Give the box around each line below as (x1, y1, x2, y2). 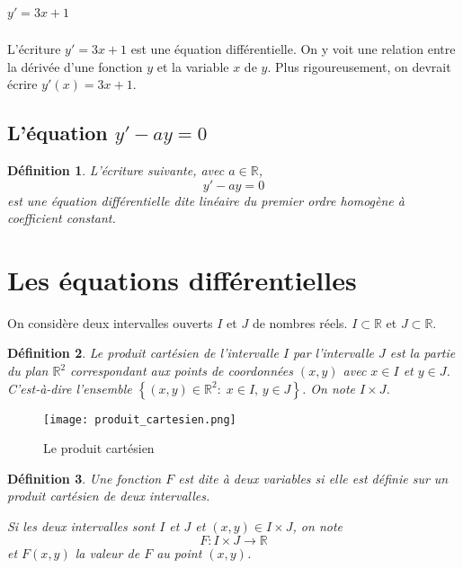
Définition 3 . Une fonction (7, 468, 162, 487)
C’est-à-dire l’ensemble (7, 378, 132, 397)
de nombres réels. (252, 313, 348, 332)
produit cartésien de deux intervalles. (7, 486, 210, 505)
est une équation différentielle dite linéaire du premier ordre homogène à (7, 191, 405, 209)
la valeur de (75, 543, 140, 562)
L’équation (7, 119, 108, 147)
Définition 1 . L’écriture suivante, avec (7, 160, 225, 179)
